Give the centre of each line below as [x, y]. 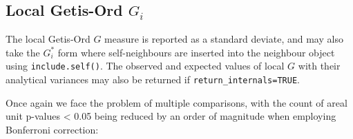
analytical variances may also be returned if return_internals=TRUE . [153, 79]
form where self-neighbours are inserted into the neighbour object [196, 52]
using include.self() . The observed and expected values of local [145, 66]
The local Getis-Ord [48, 39]
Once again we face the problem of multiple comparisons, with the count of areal [176, 102]
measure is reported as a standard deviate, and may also [224, 39]
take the [23, 52]
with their [319, 66]
